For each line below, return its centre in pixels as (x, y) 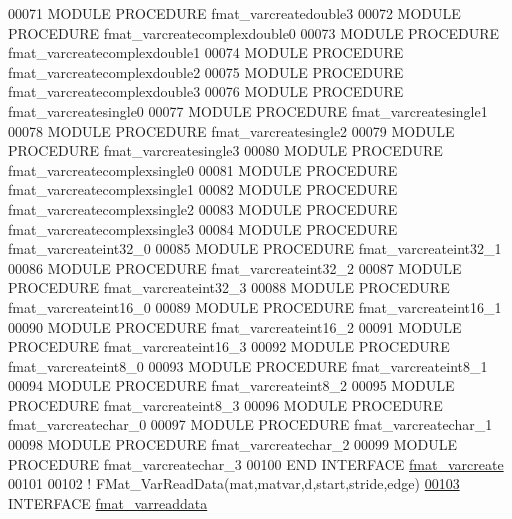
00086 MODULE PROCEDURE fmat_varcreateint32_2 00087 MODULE (235, 267)
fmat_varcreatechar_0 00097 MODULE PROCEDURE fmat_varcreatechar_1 (250, 424)
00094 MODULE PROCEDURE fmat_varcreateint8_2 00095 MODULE (231, 385)
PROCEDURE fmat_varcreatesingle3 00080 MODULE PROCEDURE (225, 150)
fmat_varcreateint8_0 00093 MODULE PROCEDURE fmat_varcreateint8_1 (248, 365)
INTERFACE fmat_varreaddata (108, 502)
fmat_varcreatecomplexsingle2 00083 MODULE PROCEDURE (203, 208)
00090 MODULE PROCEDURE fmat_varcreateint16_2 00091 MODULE (235, 326)
